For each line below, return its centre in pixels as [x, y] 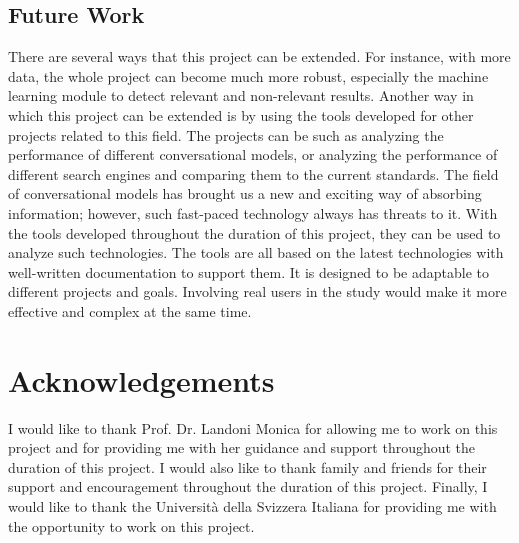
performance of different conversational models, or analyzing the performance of [253, 154]
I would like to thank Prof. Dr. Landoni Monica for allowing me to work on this [253, 427]
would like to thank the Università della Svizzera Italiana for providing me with [252, 506]
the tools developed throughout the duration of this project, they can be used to [254, 232]
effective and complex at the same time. [130, 310]
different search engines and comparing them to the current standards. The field [253, 173]
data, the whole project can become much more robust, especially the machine [248, 75]
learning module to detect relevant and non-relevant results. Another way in [241, 95]
